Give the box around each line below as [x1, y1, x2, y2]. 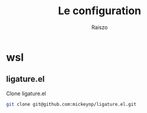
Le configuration [57, 4, 142, 18]
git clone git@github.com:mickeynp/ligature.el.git [6, 101, 136, 107]
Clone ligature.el [6, 90, 46, 97]
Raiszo [91, 24, 108, 31]
